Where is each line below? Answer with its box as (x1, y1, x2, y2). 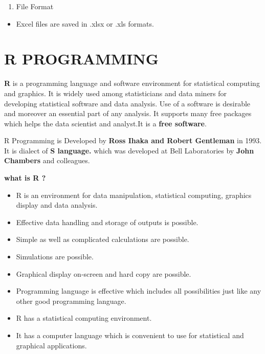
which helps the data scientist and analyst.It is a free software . (4, 118, 207, 128)
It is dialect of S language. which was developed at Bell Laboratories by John (4, 145, 254, 156)
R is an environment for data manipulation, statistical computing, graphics (16, 189, 252, 200)
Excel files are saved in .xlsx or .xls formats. (16, 18, 154, 29)
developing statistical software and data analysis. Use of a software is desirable (4, 98, 251, 108)
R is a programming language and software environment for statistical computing (4, 78, 260, 88)
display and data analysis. (16, 200, 98, 210)
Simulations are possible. (16, 251, 94, 262)
